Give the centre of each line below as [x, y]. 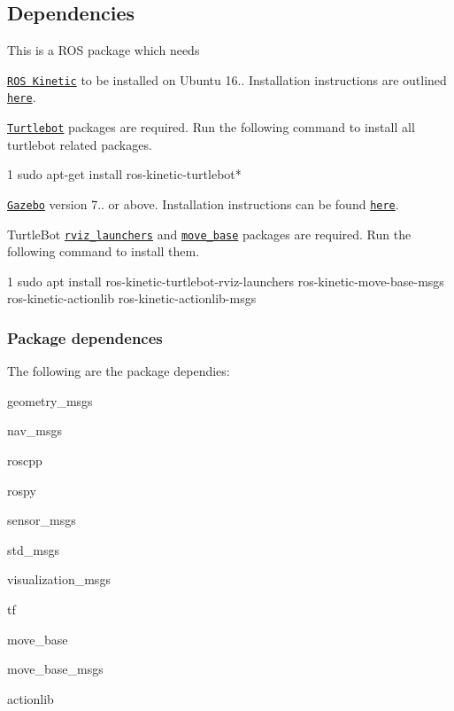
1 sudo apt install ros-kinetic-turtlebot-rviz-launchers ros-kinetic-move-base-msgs [226, 281]
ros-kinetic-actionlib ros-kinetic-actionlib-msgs [132, 298]
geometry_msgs [50, 400]
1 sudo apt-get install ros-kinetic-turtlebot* [124, 174]
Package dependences [85, 337]
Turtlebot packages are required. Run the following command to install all [211, 127]
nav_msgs [35, 430]
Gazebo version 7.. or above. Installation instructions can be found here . [203, 203]
